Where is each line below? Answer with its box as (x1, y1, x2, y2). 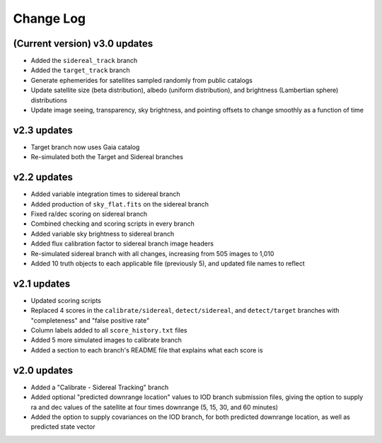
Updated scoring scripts (30, 296, 102, 304)
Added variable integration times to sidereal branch (30, 190, 180, 198)
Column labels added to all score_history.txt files (30, 326, 187, 335)
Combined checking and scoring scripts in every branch (30, 219, 195, 228)
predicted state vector (30, 422, 95, 431)
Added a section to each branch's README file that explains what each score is (30, 345, 263, 354)
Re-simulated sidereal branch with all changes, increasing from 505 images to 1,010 (30, 249, 274, 258)
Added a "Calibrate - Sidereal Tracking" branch (30, 383, 169, 391)
